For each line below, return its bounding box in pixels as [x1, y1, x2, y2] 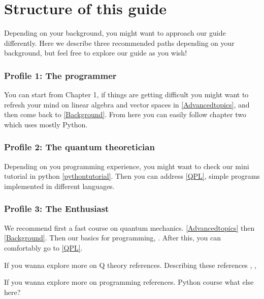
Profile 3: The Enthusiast [4, 202, 109, 215]
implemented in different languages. [4, 180, 115, 191]
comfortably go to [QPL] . [4, 242, 83, 253]
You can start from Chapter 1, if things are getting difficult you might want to [4, 89, 249, 100]
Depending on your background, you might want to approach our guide [4, 28, 226, 38]
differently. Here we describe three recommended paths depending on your [4, 37, 235, 48]
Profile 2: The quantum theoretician [4, 141, 155, 153]
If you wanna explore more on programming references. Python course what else [4, 277, 254, 287]
